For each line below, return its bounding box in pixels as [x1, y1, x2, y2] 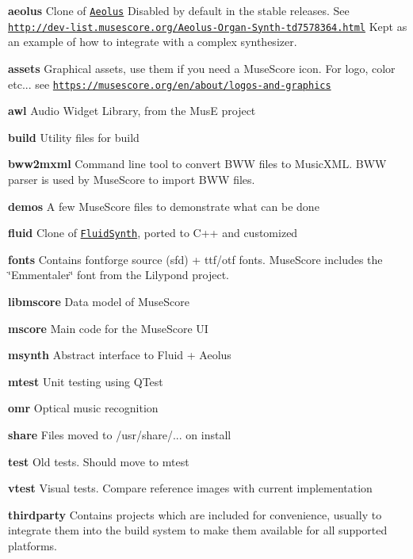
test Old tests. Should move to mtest [8, 453, 189, 469]
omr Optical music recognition [8, 400, 159, 416]
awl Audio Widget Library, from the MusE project [8, 102, 256, 119]
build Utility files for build [8, 128, 140, 145]
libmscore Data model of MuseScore [8, 293, 189, 309]
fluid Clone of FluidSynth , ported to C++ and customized [8, 224, 298, 241]
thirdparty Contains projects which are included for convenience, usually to [8, 506, 382, 523]
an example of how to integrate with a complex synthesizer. [8, 33, 297, 50]
